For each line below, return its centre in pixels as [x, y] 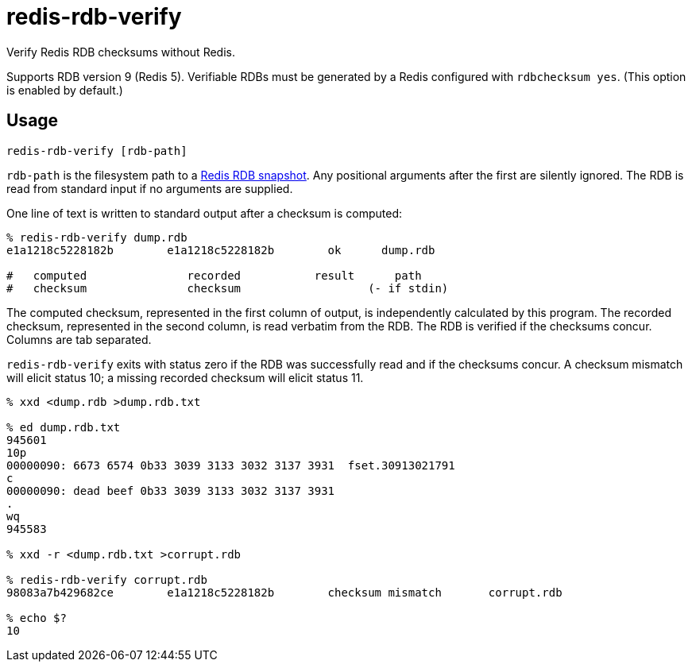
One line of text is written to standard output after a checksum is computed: [204, 213]
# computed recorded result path [214, 275]
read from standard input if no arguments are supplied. [150, 188]
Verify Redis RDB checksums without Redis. [121, 52]
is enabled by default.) [65, 90]
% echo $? [37, 618]
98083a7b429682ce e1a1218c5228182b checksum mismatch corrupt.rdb [284, 592]
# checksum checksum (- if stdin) [228, 288]
